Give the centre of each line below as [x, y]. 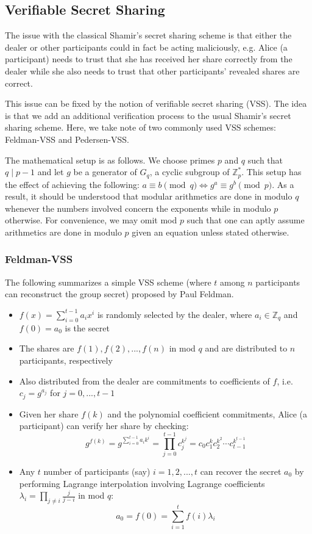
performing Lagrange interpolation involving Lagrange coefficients [142, 483]
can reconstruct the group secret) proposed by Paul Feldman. [119, 294]
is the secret [87, 327]
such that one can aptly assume [246, 220]
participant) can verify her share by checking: [104, 426]
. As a [283, 184]
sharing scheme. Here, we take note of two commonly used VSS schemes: [140, 127]
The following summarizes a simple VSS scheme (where [108, 282]
